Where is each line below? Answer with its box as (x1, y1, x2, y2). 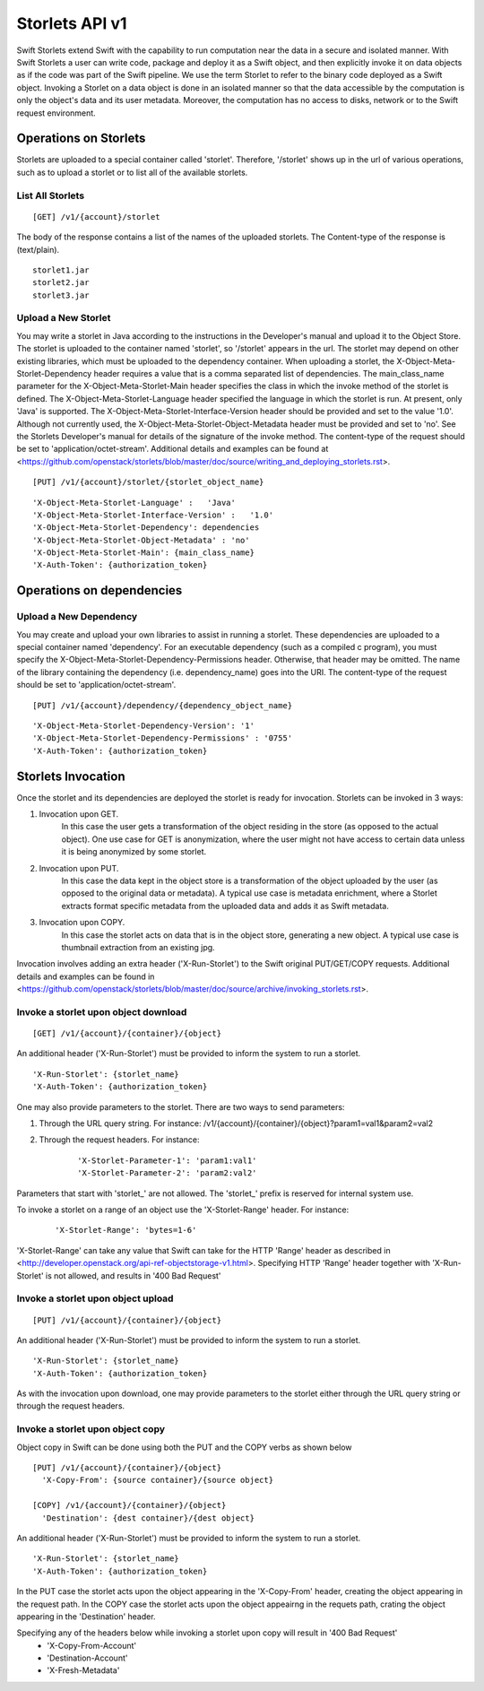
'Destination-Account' (47, 1652, 128, 1663)
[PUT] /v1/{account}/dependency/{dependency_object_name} (32, 700, 293, 710)
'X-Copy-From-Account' (47, 1640, 137, 1651)
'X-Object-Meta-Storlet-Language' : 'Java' (32, 498, 237, 507)
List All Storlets (16, 189, 85, 202)
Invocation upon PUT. (39, 863, 119, 873)
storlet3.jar (32, 290, 90, 300)
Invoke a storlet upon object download (16, 1005, 187, 1018)
